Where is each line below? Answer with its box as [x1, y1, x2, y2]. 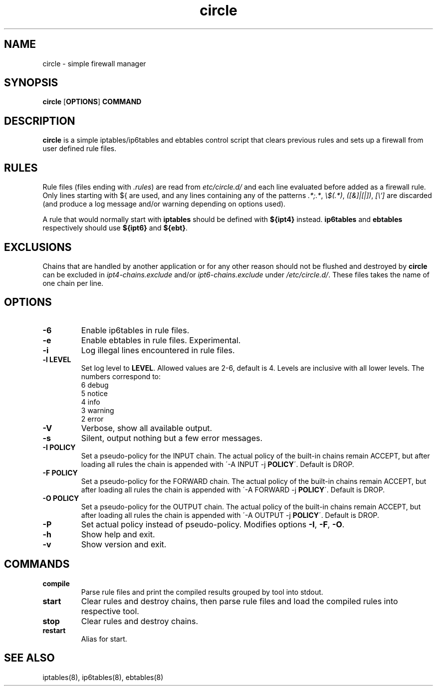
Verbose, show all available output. [81, 423, 213, 433]
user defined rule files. [42, 144, 117, 153]
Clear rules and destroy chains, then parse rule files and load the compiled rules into [81, 596, 398, 606]
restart [42, 626, 66, 635]
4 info [81, 397, 100, 406]
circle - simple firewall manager [42, 59, 146, 68]
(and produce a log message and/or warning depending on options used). [42, 200, 286, 209]
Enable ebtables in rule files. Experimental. [81, 335, 241, 345]
